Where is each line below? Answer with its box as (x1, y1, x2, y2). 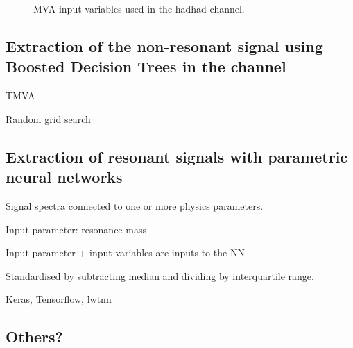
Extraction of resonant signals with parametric (6, 145, 348, 167)
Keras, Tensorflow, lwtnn (6, 292, 112, 306)
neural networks (6, 166, 123, 188)
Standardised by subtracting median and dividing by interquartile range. (6, 268, 314, 283)
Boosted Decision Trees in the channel (6, 56, 286, 77)
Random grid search (6, 111, 91, 126)
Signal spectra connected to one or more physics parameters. (6, 198, 264, 213)
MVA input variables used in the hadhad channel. (33, 1, 245, 15)
